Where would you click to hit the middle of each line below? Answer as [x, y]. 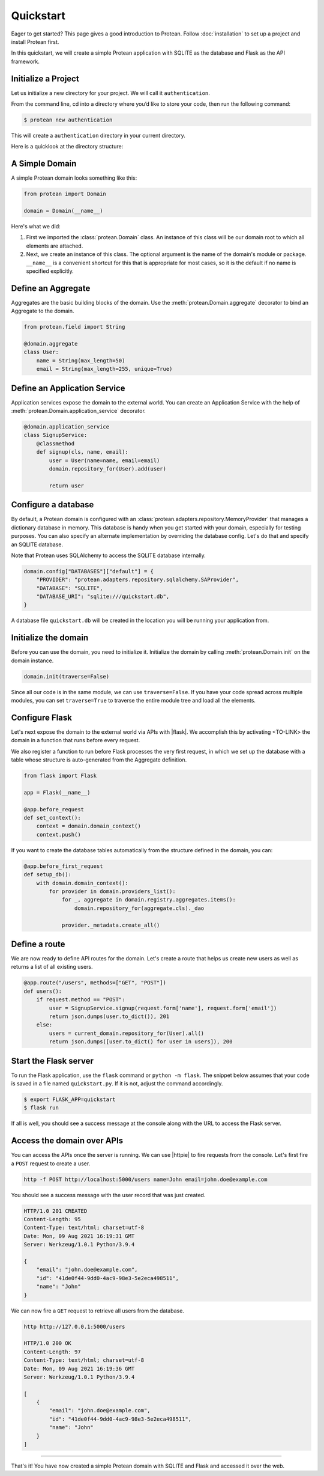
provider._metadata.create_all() [111, 925]
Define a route [38, 944]
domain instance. [32, 660]
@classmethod [55, 444]
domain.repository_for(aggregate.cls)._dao [139, 908]
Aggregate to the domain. [43, 311]
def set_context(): [52, 818]
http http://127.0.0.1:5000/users [74, 1326]
